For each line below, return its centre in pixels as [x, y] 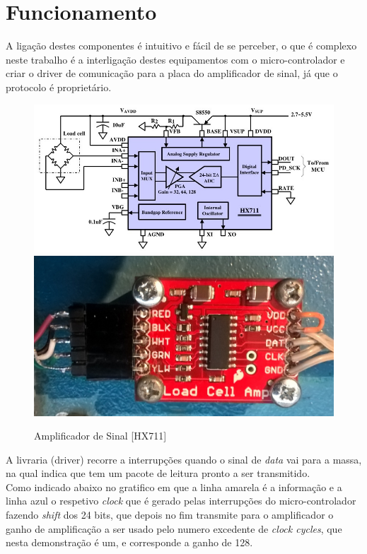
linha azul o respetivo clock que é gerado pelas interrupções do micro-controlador [181, 501]
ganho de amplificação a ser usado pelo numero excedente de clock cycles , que [174, 528]
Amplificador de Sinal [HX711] [100, 436]
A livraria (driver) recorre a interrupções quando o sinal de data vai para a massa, [184, 459]
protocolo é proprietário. [59, 87]
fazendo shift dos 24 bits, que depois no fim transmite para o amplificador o [170, 515]
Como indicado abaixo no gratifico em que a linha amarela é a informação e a [174, 487]
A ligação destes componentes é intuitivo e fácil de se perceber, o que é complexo [181, 46]
